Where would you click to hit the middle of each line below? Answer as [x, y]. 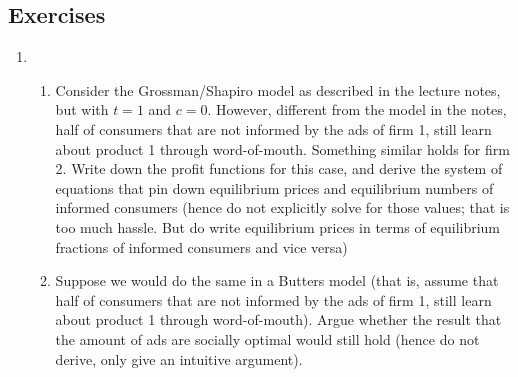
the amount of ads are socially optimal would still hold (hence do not [267, 338]
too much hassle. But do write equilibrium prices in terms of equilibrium [278, 226]
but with [82, 109]
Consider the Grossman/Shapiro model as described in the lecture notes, [278, 89]
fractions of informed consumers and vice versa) [201, 246]
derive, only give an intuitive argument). [179, 358]
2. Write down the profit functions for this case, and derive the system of [279, 168]
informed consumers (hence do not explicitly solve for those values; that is [282, 207]
